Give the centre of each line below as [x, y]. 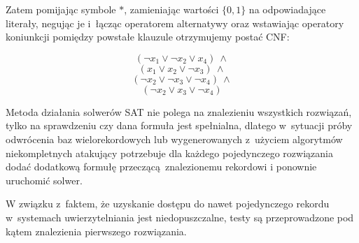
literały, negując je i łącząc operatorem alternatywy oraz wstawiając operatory [175, 23]
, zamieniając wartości [171, 9]
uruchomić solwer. [44, 180]
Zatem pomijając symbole [61, 9]
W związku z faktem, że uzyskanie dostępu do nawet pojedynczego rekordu [168, 204]
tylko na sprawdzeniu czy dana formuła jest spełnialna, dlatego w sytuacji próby [179, 125]
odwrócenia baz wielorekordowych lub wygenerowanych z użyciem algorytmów [174, 139]
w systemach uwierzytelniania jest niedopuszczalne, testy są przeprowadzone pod [180, 217]
